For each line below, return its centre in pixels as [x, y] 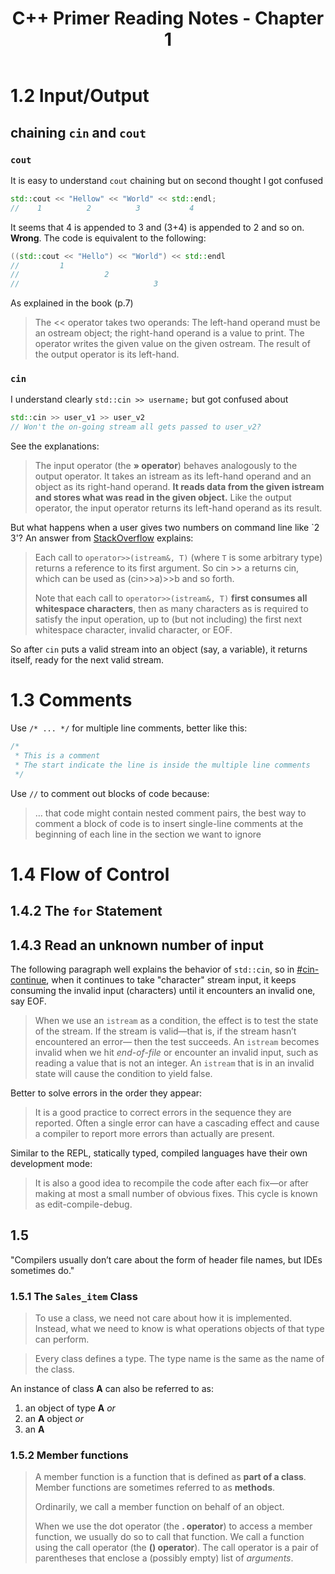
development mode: [51, 1163]
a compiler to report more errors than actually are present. [154, 1133]
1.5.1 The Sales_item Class [74, 1296]
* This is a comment [57, 755]
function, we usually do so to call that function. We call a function [169, 1537]
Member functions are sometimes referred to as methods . [155, 1488]
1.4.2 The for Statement [86, 911]
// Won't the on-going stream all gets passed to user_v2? [136, 427]
